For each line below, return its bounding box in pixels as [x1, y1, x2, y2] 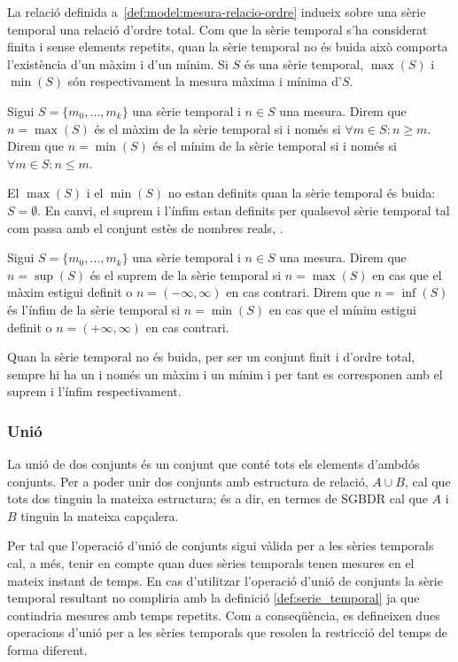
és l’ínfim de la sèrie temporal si [7, 300, 181, 318]
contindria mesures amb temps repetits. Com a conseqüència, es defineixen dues [7, 605, 440, 624]
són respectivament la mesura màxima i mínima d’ [67, 72, 342, 90]
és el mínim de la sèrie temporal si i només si [152, 136, 397, 155]
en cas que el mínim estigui [268, 300, 416, 318]
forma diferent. [7, 641, 88, 659]
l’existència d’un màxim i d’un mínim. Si [7, 54, 229, 73]
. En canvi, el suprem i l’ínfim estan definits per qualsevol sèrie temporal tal [37, 200, 450, 219]
